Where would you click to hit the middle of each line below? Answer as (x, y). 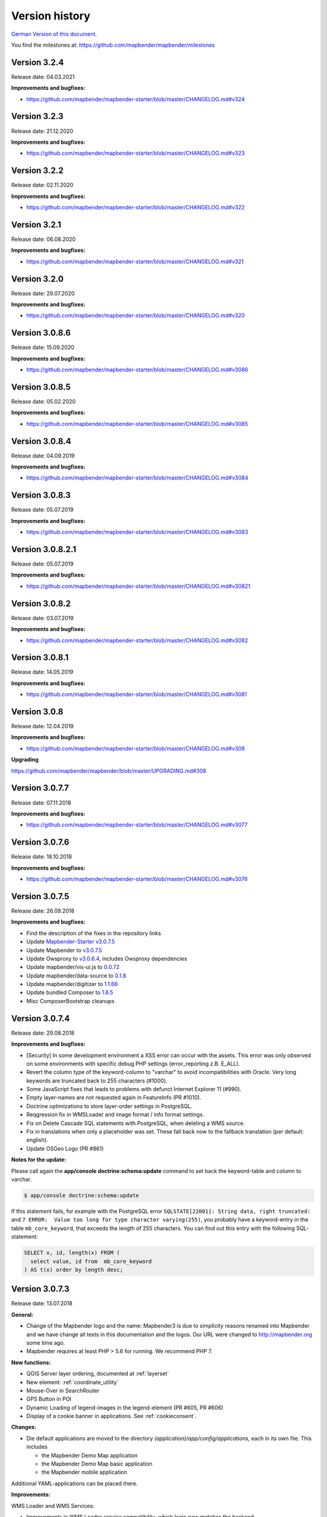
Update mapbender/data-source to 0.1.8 (76, 975)
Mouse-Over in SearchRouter (63, 1390)
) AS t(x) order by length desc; (74, 1269)
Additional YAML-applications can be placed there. (74, 1483)
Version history (51, 16)
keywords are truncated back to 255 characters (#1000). (97, 1081)
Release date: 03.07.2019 (42, 618)
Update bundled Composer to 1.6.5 (70, 993)
